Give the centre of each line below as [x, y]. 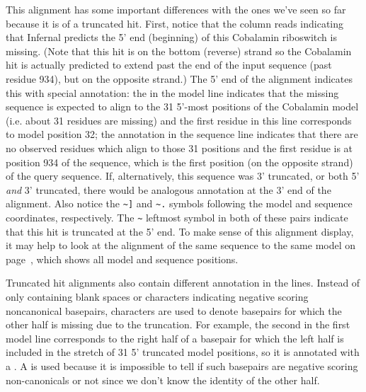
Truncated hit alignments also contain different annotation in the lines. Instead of [183, 283]
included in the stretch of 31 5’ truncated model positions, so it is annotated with [183, 352]
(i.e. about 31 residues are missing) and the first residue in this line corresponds [179, 120]
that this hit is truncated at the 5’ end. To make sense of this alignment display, [180, 231]
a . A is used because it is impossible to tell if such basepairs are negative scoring [182, 365]
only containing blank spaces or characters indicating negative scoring [157, 296]
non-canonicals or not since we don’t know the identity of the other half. [163, 380]
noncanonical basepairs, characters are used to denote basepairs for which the [174, 310]
